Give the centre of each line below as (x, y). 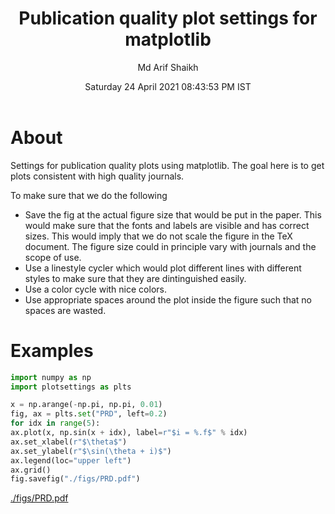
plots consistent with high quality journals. (97, 176)
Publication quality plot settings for (168, 18)
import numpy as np (51, 377)
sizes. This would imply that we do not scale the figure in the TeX (158, 236)
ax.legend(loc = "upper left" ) (71, 460)
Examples (52, 350)
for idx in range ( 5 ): (55, 423)
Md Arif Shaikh (168, 67)
